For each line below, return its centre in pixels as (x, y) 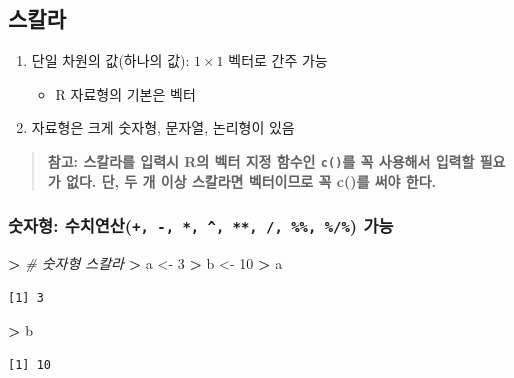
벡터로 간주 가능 (278, 60)
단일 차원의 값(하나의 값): (110, 60)
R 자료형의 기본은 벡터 (125, 93)
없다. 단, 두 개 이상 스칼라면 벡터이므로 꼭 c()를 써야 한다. (251, 180)
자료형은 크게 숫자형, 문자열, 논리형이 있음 (163, 127)
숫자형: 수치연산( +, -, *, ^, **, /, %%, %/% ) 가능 (201, 225)
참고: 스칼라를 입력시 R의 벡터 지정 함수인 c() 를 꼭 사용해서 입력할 (261, 160)
